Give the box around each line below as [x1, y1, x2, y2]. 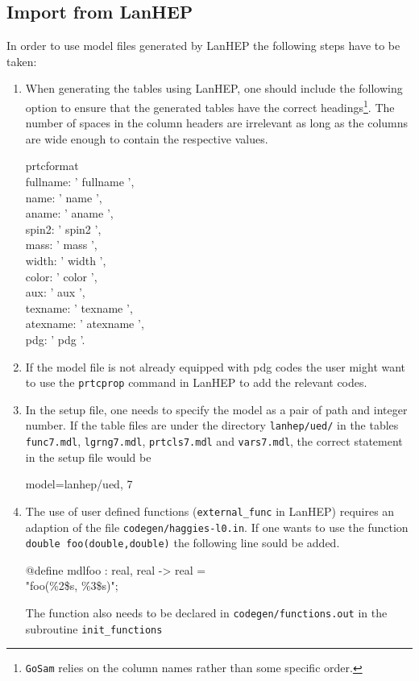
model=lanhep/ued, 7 [25, 475, 133, 492]
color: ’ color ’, [25, 268, 97, 284]
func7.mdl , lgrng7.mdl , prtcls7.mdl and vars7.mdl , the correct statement [25, 433, 403, 450]
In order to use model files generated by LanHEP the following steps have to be [6, 37, 400, 54]
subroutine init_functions [25, 620, 163, 637]
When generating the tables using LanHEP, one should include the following [25, 80, 403, 97]
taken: [6, 52, 37, 69]
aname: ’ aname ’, [25, 205, 114, 222]
